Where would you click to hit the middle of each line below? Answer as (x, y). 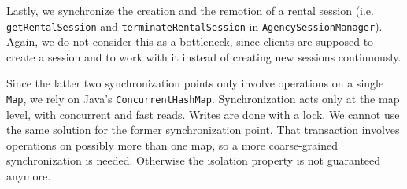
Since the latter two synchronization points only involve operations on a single (195, 83)
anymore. (29, 176)
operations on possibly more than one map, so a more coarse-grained (172, 145)
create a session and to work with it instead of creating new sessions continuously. (204, 56)
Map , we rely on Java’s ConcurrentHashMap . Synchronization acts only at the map (203, 99)
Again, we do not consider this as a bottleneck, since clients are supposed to (190, 41)
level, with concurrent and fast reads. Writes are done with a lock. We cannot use (203, 114)
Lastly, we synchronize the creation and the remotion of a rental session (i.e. (190, 10)
